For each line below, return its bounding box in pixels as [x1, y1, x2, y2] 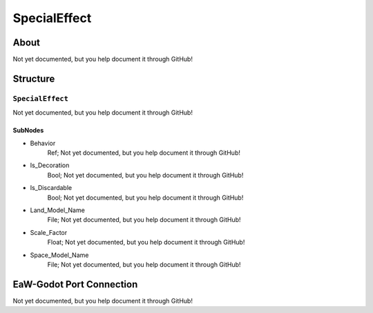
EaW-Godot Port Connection [12, 278, 138, 290]
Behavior [30, 139, 56, 147]
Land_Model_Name [30, 206, 86, 214]
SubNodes [12, 126, 44, 135]
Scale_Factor [30, 228, 68, 236]
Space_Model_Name [30, 251, 89, 259]
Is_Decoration [30, 161, 70, 169]
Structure [12, 73, 55, 84]
